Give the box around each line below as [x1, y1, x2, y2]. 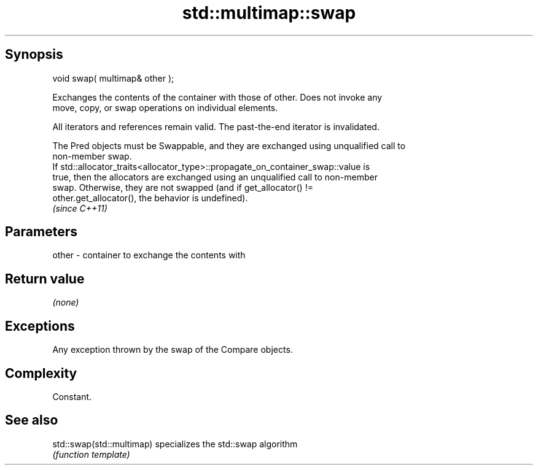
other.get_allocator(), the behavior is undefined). [52, 192, 248, 203]
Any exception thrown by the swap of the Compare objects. [52, 344, 293, 355]
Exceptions [5, 318, 75, 334]
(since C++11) [52, 202, 107, 214]
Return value [5, 271, 85, 287]
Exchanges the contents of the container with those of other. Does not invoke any [52, 91, 383, 102]
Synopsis [5, 47, 63, 63]
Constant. [52, 391, 92, 402]
